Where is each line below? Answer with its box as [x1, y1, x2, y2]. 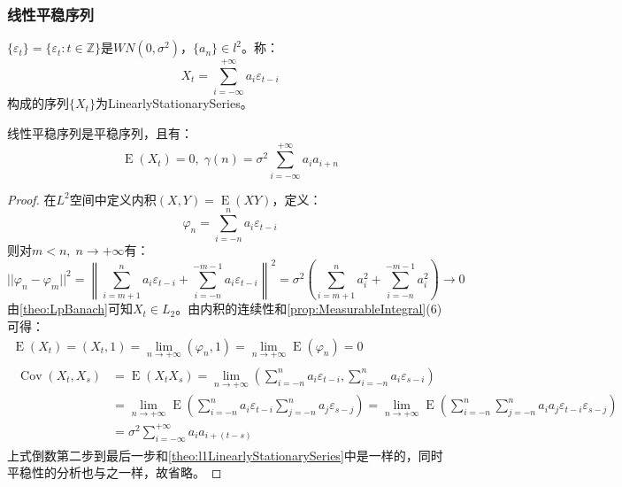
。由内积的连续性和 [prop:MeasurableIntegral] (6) [175, 299, 442, 318]
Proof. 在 [7, 189, 57, 208]
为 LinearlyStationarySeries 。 [95, 94, 253, 112]
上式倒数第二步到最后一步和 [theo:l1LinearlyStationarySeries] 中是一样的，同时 [7, 445, 443, 464]
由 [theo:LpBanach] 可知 [7, 299, 133, 318]
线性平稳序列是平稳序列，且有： [7, 123, 193, 142]
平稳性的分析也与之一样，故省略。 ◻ [7, 463, 222, 482]
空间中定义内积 [69, 189, 157, 208]
